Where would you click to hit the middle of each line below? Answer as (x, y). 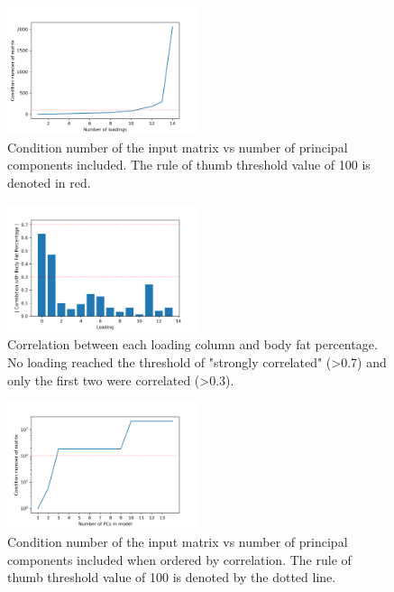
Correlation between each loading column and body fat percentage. (192, 344)
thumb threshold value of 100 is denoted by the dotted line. (172, 577)
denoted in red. (49, 182)
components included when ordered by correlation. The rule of (179, 559)
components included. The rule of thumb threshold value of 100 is (189, 165)
